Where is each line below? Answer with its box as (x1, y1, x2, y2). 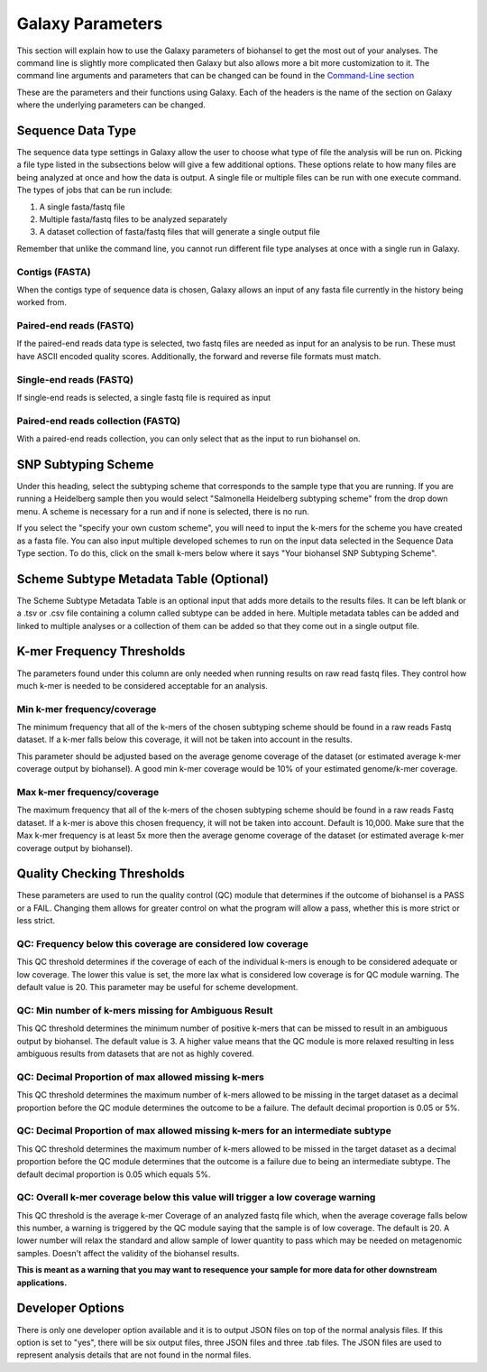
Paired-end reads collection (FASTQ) (16, 414, 180, 427)
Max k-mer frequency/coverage (16, 786, 160, 799)
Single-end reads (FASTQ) (16, 373, 134, 385)
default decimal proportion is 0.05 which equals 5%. (16, 1169, 211, 1180)
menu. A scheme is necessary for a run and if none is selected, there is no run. (16, 505, 310, 516)
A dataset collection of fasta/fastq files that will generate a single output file (39, 227, 320, 237)
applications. (16, 1277, 68, 1288)
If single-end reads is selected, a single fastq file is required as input (16, 392, 271, 403)
